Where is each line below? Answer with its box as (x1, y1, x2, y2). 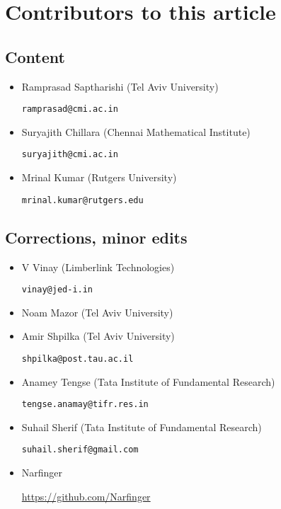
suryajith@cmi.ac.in (21, 149, 118, 160)
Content (5, 45, 65, 67)
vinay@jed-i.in (21, 285, 93, 295)
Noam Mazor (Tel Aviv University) (21, 304, 173, 319)
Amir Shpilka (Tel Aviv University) (21, 328, 175, 343)
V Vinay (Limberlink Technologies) (21, 259, 175, 274)
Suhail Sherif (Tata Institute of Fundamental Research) (21, 419, 262, 434)
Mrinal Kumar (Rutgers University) (21, 170, 177, 185)
